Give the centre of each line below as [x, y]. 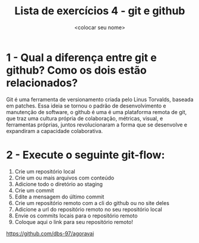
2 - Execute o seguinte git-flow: [86, 155]
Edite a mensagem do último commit [59, 197]
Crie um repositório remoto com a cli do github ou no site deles [92, 203]
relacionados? [42, 83]
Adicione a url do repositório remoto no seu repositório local [88, 209]
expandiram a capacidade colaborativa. [54, 131]
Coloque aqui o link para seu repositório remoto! [74, 222]
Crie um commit [34, 190]
